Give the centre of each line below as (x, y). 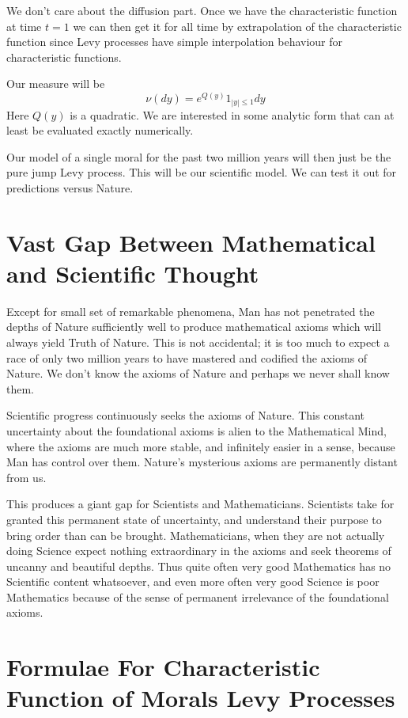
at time (24, 26)
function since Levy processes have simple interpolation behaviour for (175, 42)
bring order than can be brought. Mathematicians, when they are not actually (196, 535)
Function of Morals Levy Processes (201, 698)
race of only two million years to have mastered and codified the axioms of (187, 357)
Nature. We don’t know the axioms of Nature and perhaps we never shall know (198, 373)
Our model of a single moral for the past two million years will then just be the (199, 156)
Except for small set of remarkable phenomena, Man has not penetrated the (191, 311)
